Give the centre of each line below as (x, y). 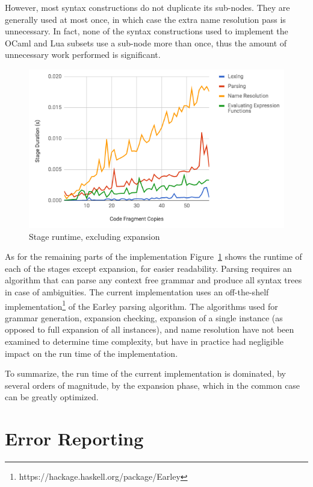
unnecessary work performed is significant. (83, 55)
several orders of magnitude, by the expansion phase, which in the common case (153, 385)
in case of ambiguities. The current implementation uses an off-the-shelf (137, 292)
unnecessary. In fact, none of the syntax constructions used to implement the (147, 31)
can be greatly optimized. (52, 397)
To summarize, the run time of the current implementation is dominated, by (145, 373)
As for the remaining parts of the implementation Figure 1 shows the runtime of (153, 256)
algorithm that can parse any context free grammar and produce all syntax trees (153, 280)
